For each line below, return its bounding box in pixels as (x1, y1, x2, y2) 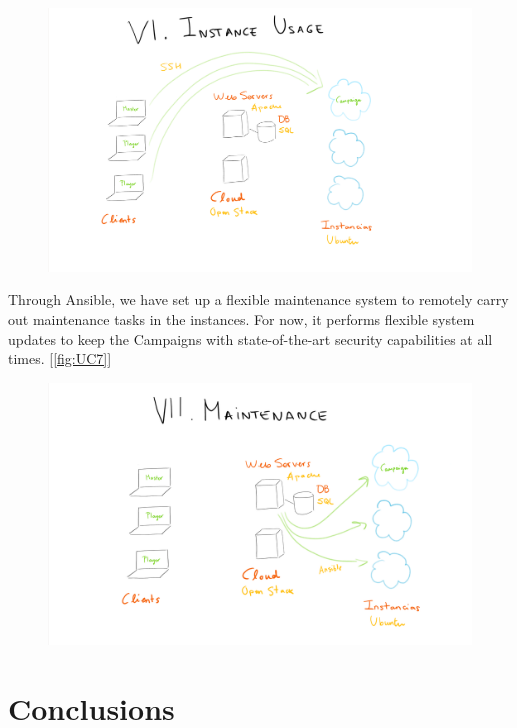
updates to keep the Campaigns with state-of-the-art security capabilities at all (8, 328, 493, 349)
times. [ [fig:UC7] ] (8, 348, 112, 369)
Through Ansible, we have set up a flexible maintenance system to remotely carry (8, 289, 509, 310)
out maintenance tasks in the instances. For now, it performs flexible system (8, 308, 475, 329)
